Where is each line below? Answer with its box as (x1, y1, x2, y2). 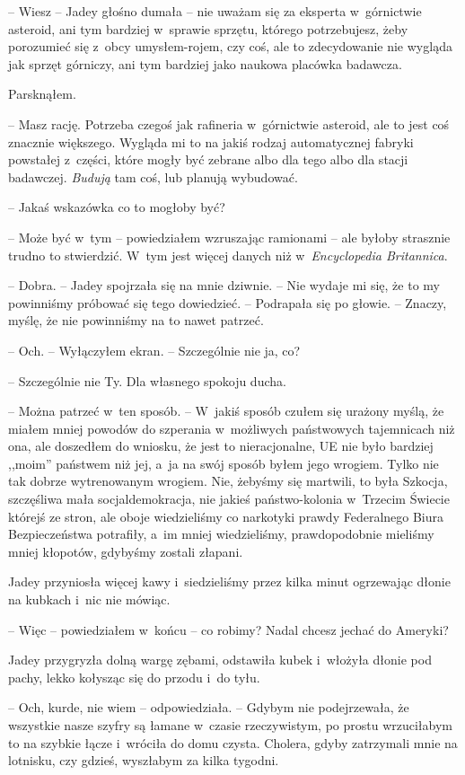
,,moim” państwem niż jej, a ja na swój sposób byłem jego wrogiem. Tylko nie (8, 454, 439, 472)
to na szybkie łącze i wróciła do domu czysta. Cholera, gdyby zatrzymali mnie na (8, 733, 458, 752)
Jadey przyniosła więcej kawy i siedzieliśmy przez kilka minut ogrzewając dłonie (8, 572, 451, 591)
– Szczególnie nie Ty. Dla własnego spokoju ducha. (8, 371, 286, 390)
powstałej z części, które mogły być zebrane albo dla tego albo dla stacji (8, 150, 408, 169)
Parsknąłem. (8, 84, 76, 103)
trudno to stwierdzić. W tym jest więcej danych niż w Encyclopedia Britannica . (8, 245, 448, 264)
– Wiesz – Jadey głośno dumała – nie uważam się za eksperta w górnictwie (8, 2, 422, 20)
